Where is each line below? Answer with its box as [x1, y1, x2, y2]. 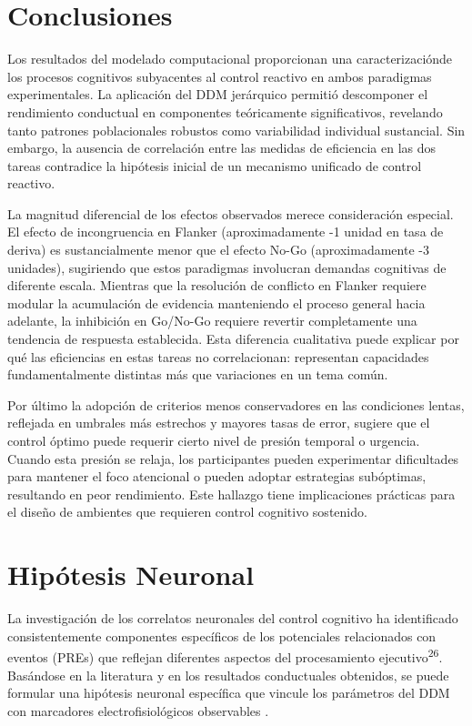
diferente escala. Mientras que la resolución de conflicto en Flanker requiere [7, 276, 427, 295]
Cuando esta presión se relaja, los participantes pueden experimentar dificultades [7, 449, 459, 468]
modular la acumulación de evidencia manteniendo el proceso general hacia [7, 293, 426, 312]
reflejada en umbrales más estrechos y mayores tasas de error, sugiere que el [7, 413, 430, 432]
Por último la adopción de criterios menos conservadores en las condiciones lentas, [7, 395, 465, 414]
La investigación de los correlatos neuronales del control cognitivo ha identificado [7, 609, 458, 628]
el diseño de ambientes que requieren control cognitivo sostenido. [7, 502, 367, 521]
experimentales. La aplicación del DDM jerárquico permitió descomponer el [7, 85, 428, 104]
